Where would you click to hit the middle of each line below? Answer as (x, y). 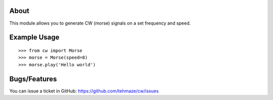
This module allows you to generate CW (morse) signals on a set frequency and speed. (100, 23)
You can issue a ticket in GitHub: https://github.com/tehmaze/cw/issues (84, 91)
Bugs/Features (33, 79)
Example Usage (34, 37)
